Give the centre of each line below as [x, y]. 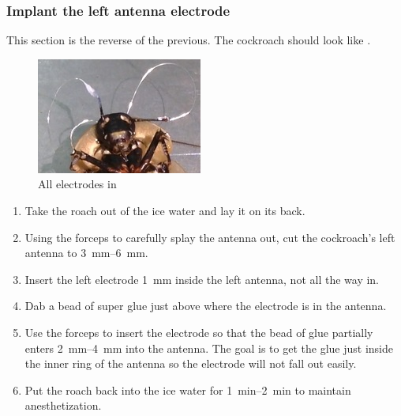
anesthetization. [63, 405]
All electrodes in [77, 184]
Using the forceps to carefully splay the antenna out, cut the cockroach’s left [210, 237]
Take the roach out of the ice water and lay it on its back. [165, 210]
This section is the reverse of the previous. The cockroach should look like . [189, 40]
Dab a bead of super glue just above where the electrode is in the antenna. [206, 306]
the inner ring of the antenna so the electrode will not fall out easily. [191, 363]
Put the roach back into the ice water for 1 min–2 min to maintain [188, 390]
